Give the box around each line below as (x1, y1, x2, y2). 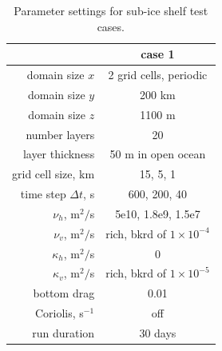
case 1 (141, 46, 175, 62)
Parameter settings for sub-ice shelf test (14, 2, 208, 18)
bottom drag (33, 285, 95, 301)
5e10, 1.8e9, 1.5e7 (115, 205, 200, 221)
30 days (139, 325, 176, 341)
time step (20, 185, 66, 202)
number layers (26, 126, 95, 142)
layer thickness (22, 146, 95, 162)
